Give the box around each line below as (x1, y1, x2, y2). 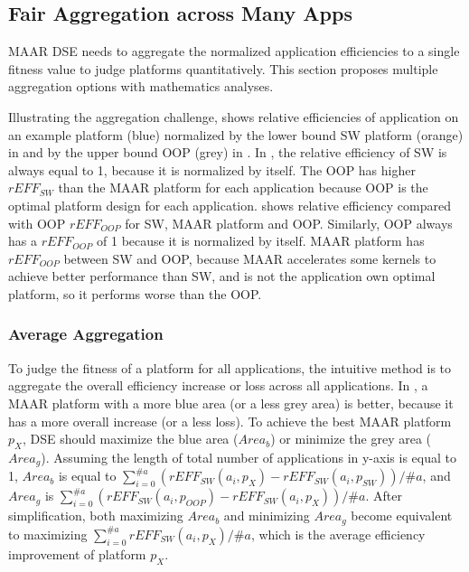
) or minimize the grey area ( (270, 429, 432, 448)
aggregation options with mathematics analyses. (8, 77, 274, 96)
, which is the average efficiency (250, 524, 426, 543)
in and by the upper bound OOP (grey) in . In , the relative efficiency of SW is (8, 143, 447, 162)
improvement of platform (8, 544, 146, 563)
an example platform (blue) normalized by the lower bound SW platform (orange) (8, 125, 464, 144)
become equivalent (351, 506, 453, 525)
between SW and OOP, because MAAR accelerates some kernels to (63, 248, 436, 267)
